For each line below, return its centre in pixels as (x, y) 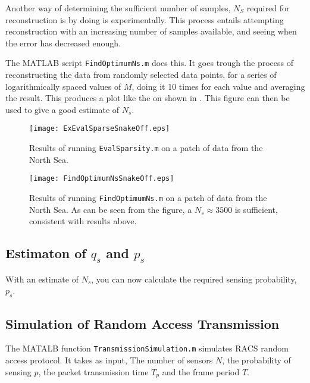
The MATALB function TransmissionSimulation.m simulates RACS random (147, 348)
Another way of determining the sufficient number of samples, (118, 8)
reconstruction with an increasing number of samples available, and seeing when (151, 31)
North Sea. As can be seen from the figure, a (111, 209)
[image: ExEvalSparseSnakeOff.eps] (100, 129)
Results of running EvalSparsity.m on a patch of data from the (146, 148)
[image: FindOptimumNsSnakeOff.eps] (102, 179)
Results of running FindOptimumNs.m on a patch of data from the (148, 197)
